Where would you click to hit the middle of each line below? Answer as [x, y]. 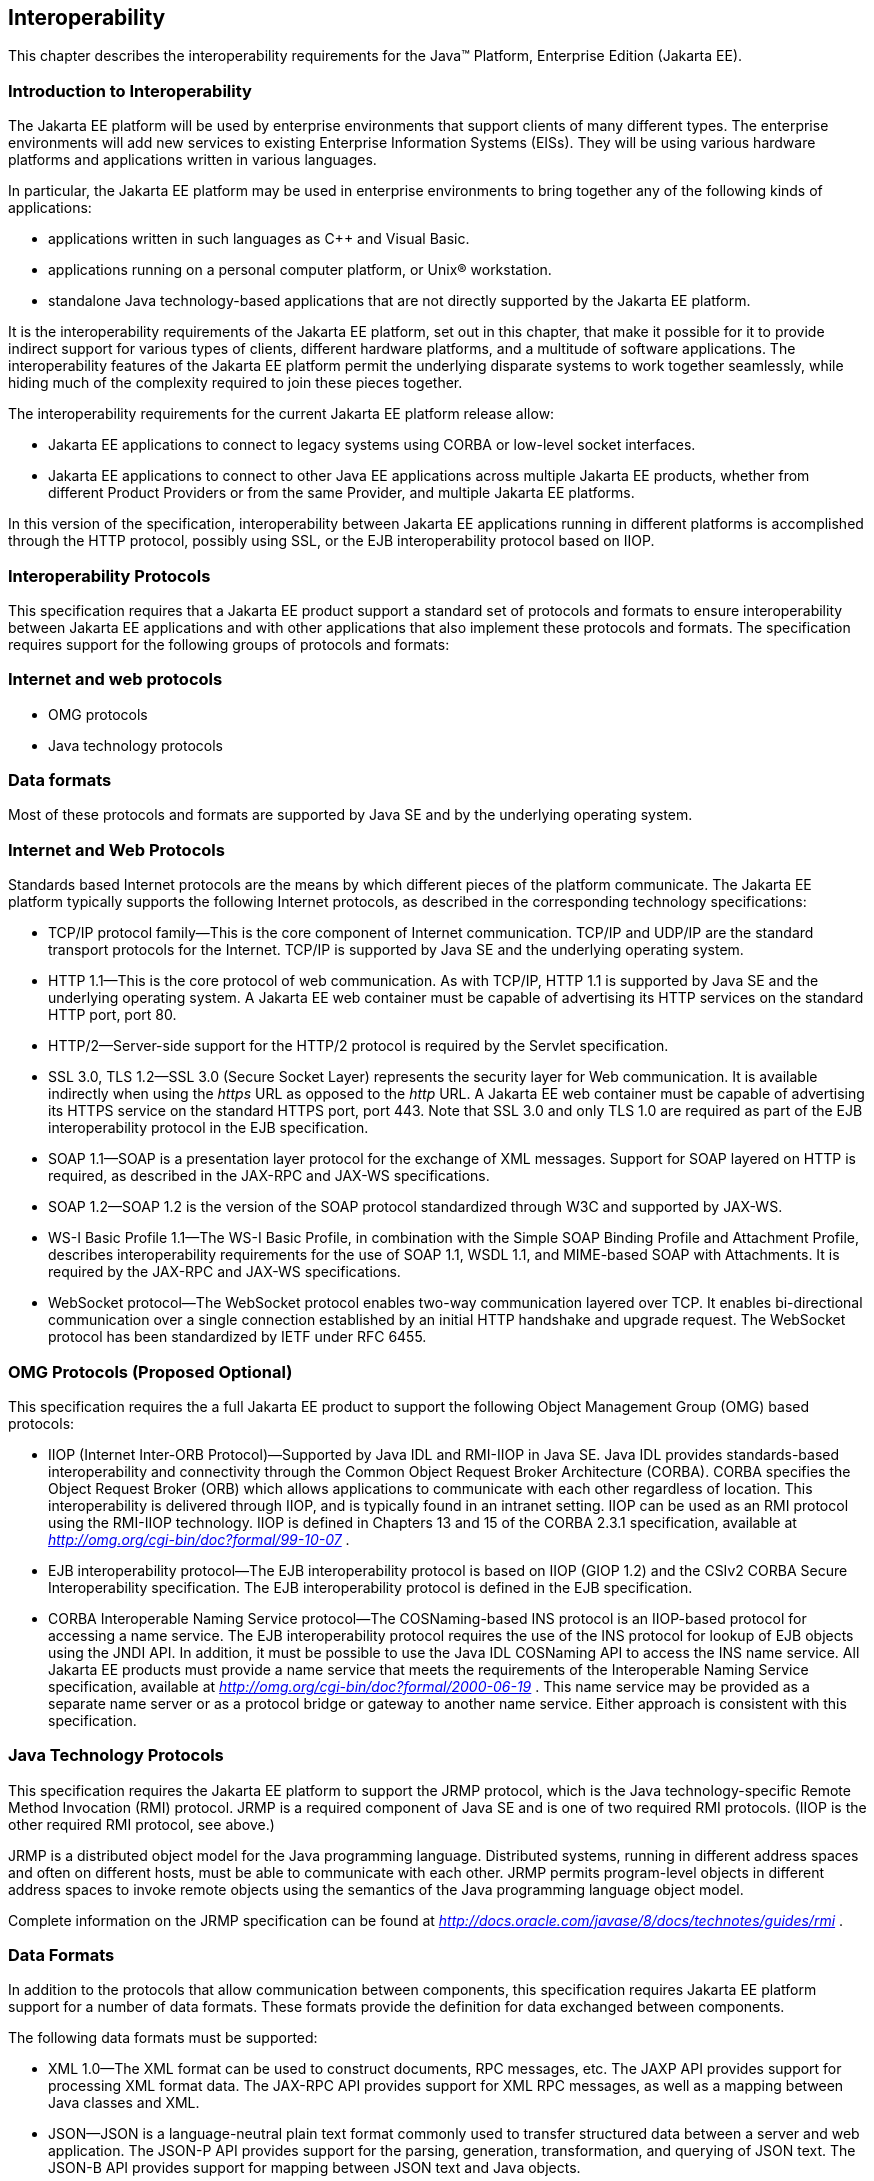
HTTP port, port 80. [112, 1015]
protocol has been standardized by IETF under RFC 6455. [237, 1337]
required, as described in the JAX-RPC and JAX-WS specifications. [269, 1176]
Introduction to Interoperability [130, 90]
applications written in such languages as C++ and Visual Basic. [259, 239]
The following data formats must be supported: [163, 2038]
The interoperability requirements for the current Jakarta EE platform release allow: [281, 414]
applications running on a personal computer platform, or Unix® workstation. [300, 270]
